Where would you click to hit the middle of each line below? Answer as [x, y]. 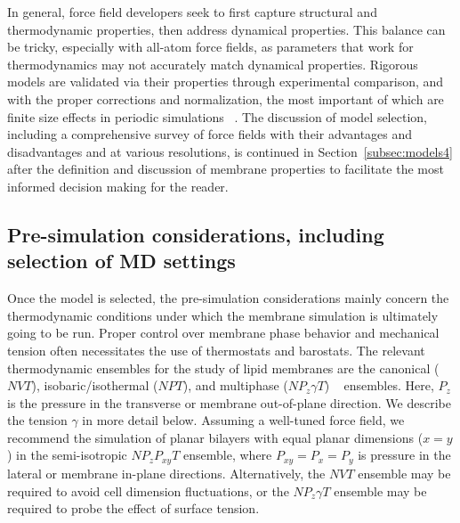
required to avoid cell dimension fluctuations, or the [148, 490]
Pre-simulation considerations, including [196, 234]
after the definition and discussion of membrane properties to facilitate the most [226, 169]
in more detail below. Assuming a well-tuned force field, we [243, 420]
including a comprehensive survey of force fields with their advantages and [210, 134]
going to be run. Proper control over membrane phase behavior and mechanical [223, 333]
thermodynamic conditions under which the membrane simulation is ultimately [223, 315]
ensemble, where [228, 455]
